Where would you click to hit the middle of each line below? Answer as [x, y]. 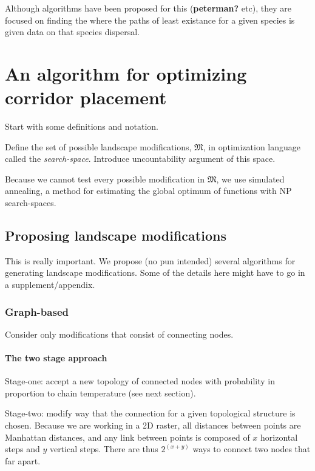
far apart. [23, 460]
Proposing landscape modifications [116, 235]
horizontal [279, 437]
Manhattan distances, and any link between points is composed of [127, 437]
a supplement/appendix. [50, 285]
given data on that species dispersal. [73, 32]
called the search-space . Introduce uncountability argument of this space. [140, 159]
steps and [22, 449]
